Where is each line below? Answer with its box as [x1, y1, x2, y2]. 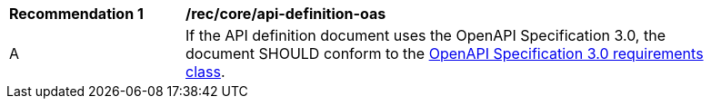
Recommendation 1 [9, 5, 144, 23]
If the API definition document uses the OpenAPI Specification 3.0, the [185, 26, 666, 44]
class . [185, 63, 225, 81]
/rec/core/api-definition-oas [185, 5, 386, 23]
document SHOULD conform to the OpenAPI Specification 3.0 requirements [185, 44, 704, 63]
